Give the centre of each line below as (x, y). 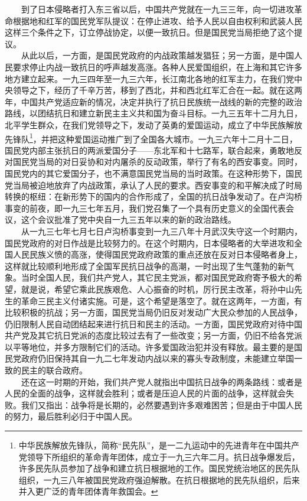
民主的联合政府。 (54, 370)
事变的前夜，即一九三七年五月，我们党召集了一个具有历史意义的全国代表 (145, 208)
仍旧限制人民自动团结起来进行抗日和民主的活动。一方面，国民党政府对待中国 (153, 323)
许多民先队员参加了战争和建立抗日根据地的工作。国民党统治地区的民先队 (159, 468)
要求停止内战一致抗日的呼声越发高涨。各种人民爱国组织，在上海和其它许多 (157, 66)
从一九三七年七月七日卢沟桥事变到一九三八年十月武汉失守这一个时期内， (161, 231)
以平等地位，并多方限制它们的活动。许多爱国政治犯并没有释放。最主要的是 (149, 347)
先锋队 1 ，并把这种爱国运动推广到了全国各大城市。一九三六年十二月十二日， (151, 138)
